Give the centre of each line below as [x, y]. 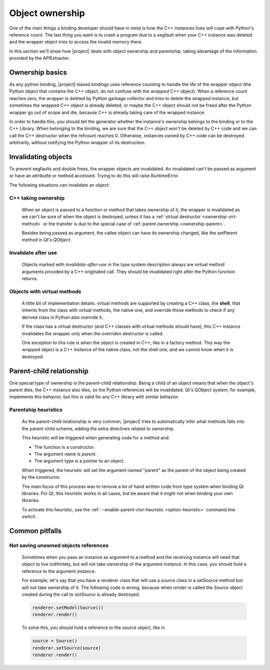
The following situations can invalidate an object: [59, 185]
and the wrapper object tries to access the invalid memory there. [76, 42]
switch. [29, 517]
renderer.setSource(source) [66, 648]
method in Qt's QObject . [47, 240]
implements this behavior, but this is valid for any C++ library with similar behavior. [94, 397]
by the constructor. [41, 477]
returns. [30, 279]
